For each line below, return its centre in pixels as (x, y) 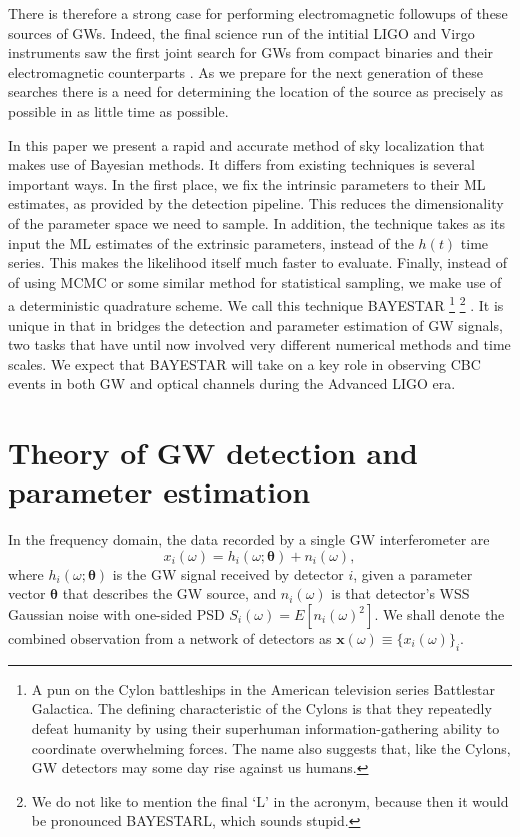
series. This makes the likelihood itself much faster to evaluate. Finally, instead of (257, 262)
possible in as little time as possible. (118, 110)
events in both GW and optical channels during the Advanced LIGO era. (232, 383)
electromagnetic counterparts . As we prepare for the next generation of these (245, 71)
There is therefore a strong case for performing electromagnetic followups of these (258, 13)
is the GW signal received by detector (228, 573)
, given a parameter (413, 573)
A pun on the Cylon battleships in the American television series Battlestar (263, 688)
